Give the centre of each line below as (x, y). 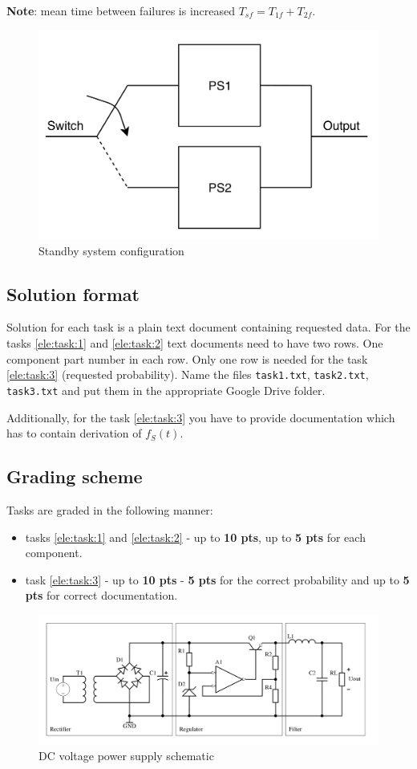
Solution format (73, 293)
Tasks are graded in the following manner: (110, 509)
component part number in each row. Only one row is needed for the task (187, 358)
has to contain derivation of (74, 433)
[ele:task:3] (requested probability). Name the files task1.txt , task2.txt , (188, 374)
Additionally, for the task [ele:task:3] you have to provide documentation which (201, 417)
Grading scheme (75, 476)
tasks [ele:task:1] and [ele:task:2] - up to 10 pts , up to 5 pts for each (195, 537)
